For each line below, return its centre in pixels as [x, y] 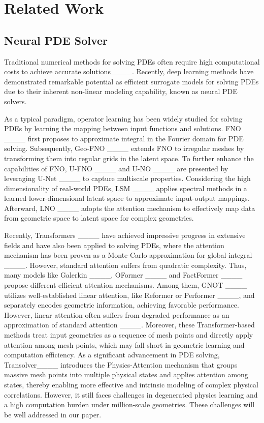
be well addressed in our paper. [53, 414]
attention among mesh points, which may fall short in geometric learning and [124, 344]
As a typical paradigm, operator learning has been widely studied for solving [123, 118]
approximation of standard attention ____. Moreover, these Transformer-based [129, 325]
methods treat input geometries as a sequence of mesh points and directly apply [129, 335]
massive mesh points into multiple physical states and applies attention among [126, 374]
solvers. [15, 101]
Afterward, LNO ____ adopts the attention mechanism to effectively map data [130, 208]
